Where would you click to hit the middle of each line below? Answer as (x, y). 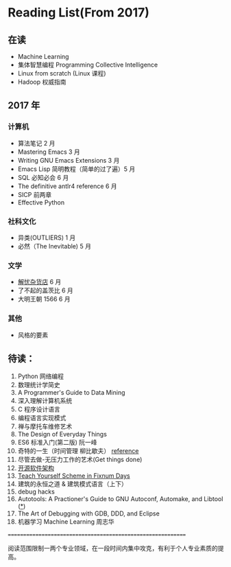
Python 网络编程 (41, 376)
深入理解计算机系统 (45, 401)
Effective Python (41, 202)
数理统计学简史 (39, 385)
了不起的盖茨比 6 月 (46, 290)
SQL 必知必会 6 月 (43, 177)
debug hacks (36, 491)
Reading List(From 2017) (79, 13)
